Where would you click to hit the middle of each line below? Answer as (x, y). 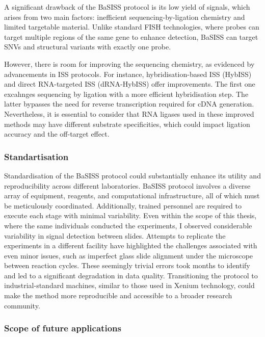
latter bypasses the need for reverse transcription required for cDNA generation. (129, 104)
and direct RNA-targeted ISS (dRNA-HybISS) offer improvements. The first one (130, 84)
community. (22, 305)
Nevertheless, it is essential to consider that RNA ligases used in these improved (129, 113)
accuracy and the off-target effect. (57, 134)
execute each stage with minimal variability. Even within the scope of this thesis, (130, 215)
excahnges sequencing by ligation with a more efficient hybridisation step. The (126, 94)
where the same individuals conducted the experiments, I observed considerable (128, 225)
